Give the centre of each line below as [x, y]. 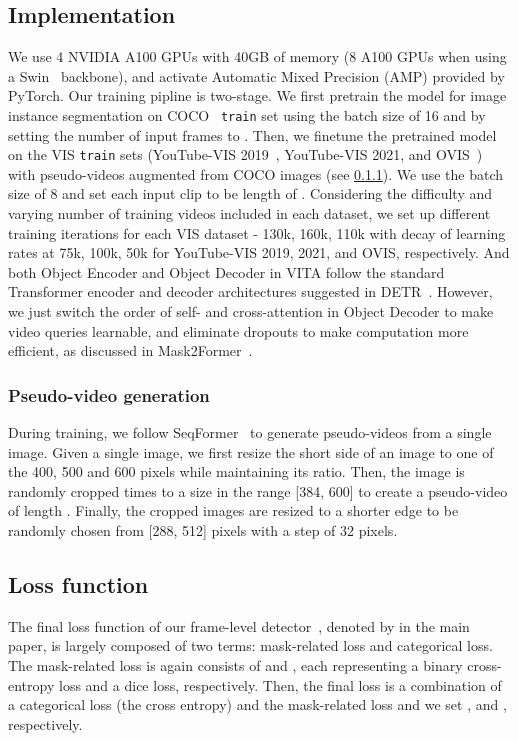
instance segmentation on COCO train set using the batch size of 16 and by [247, 114]
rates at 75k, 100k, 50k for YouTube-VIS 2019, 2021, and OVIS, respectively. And [259, 252]
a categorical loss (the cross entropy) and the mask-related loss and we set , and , [257, 704]
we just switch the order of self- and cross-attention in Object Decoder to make [251, 311]
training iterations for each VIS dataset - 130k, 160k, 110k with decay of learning [257, 232]
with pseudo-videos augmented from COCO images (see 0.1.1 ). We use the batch [256, 173]
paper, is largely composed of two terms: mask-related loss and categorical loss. [250, 645]
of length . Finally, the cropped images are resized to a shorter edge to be [233, 510]
